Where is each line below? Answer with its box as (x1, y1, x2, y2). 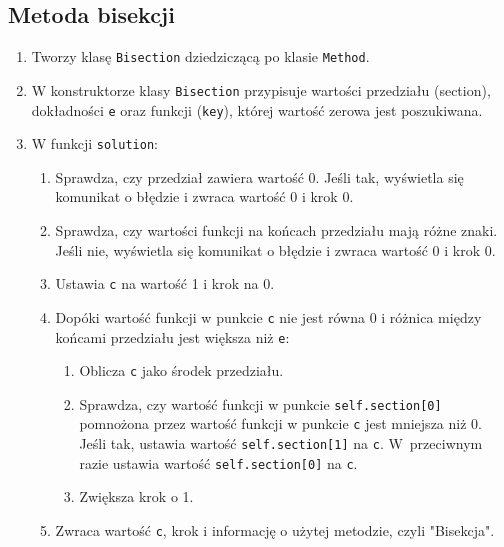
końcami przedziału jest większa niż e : (55, 326, 290, 347)
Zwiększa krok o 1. (79, 486, 194, 507)
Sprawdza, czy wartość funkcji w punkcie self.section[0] (79, 393, 442, 414)
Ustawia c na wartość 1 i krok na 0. (55, 273, 275, 294)
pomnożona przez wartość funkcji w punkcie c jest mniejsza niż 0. (79, 413, 482, 434)
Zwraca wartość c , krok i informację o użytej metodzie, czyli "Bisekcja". (55, 520, 495, 541)
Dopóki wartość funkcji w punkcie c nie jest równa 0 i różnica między (55, 306, 482, 327)
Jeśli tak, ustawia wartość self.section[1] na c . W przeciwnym (79, 433, 483, 454)
